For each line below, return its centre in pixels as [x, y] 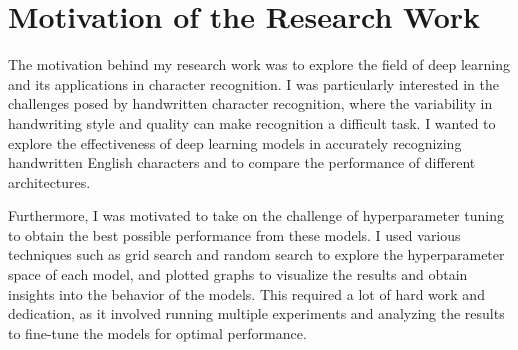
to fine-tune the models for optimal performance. [157, 332]
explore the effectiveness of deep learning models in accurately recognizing [235, 142]
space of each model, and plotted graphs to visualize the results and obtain [238, 274]
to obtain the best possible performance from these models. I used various [234, 234]
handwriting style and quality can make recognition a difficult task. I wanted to [252, 122]
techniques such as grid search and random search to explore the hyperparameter [256, 254]
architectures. [49, 181]
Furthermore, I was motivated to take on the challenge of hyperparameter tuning [256, 215]
